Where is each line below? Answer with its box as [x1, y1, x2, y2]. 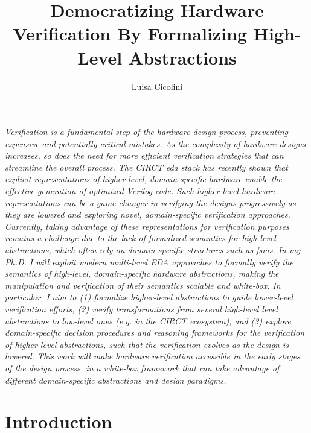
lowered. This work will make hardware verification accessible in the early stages [5, 350, 300, 362]
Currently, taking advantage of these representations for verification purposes [5, 220, 289, 232]
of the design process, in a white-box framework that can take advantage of [5, 361, 280, 374]
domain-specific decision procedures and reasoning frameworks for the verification [5, 326, 305, 339]
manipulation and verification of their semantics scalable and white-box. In [5, 279, 281, 291]
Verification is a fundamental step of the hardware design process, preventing [5, 125, 288, 138]
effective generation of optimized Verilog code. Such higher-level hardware [5, 185, 275, 197]
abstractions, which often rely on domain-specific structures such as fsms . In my [5, 244, 301, 256]
